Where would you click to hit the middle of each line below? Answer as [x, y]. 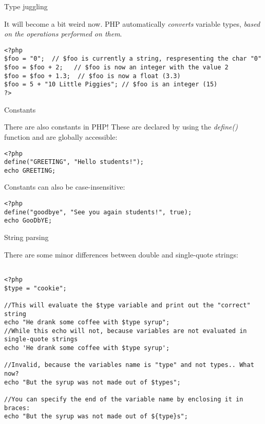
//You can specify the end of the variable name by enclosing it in [124, 400]
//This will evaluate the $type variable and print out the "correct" [127, 305]
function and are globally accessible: [61, 136]
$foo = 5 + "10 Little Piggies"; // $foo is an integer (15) [111, 85]
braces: [17, 408]
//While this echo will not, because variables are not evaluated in [126, 331]
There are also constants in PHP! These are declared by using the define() [121, 127]
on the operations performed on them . [63, 34]
